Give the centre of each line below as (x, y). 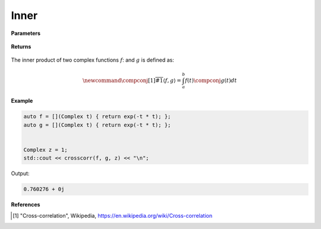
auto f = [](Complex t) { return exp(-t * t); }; (97, 117)
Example (22, 101)
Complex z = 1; (45, 150)
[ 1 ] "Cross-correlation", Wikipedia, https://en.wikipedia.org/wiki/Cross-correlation (113, 215)
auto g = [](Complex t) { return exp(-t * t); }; (97, 125)
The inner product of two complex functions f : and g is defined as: (93, 60)
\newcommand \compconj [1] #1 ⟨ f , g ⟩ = (132, 80)
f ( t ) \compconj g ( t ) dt (211, 80)
